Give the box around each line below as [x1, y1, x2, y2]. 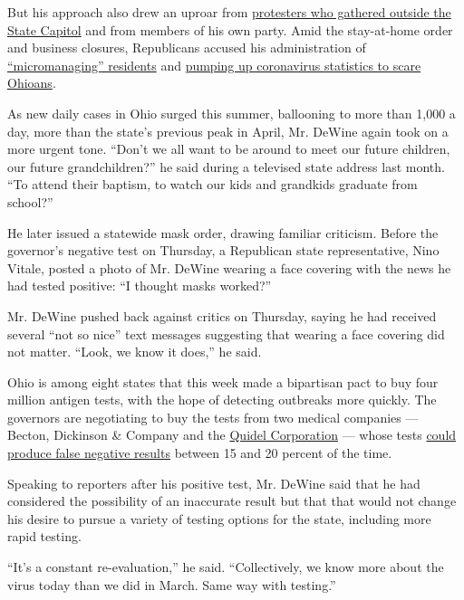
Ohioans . [7, 73, 56, 92]
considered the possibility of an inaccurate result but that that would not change [7, 491, 457, 510]
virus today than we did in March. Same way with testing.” [7, 575, 336, 594]
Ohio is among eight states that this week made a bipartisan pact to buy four [7, 372, 439, 391]
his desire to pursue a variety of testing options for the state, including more [7, 509, 431, 528]
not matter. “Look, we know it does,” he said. [7, 342, 262, 361]
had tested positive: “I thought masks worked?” [7, 276, 272, 295]
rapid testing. [7, 527, 82, 546]
